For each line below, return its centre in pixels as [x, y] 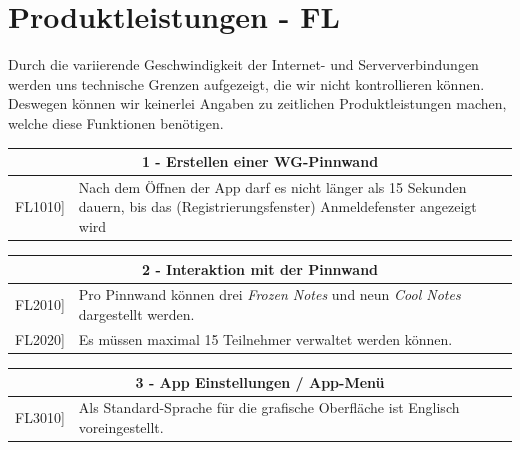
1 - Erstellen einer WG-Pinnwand [260, 161]
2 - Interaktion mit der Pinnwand [260, 268]
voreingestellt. [121, 426]
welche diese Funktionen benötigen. [116, 122]
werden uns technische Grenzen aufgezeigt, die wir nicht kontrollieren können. [246, 83]
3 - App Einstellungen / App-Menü [260, 381]
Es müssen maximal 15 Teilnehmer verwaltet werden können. [265, 338]
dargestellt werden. [136, 314]
